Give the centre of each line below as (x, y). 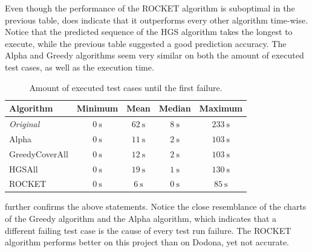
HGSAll (24, 169)
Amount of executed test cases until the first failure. (126, 87)
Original (24, 124)
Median (175, 108)
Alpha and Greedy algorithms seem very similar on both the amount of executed (154, 55)
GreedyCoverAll (39, 153)
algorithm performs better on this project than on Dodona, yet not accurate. (147, 242)
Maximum (221, 108)
